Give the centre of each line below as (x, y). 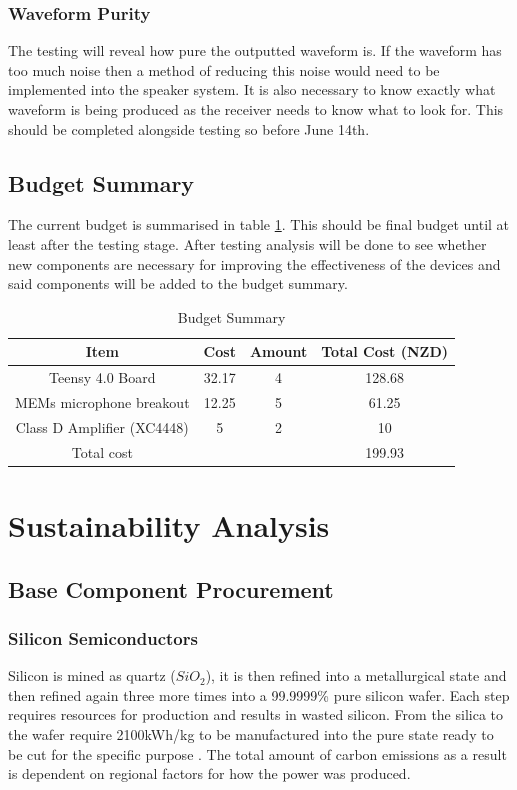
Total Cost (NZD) (385, 351)
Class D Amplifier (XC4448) (102, 426)
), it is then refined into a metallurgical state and (356, 675)
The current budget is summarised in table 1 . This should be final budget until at (259, 224)
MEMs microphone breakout (102, 402)
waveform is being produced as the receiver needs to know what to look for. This (256, 109)
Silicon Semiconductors (103, 637)
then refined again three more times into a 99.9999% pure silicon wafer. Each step (259, 694)
